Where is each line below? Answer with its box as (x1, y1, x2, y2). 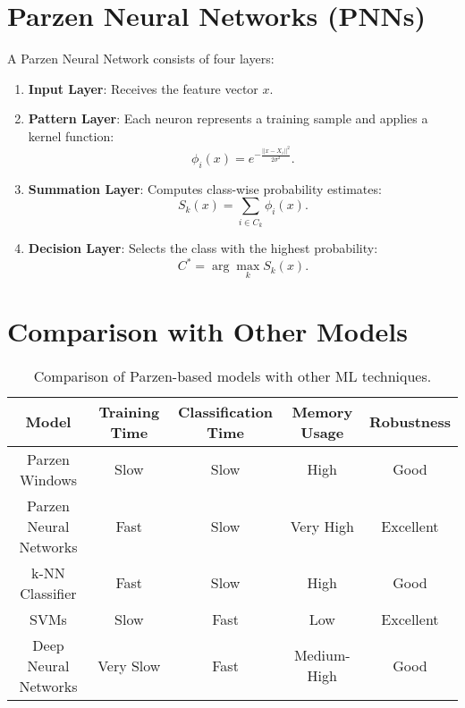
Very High (290, 515, 354, 536)
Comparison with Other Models (7, 312, 408, 349)
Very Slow (97, 654, 161, 676)
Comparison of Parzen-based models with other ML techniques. (33, 365, 432, 386)
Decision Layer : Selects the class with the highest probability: (28, 239, 378, 257)
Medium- (293, 645, 351, 666)
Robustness (368, 411, 451, 433)
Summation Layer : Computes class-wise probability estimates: (28, 179, 382, 198)
